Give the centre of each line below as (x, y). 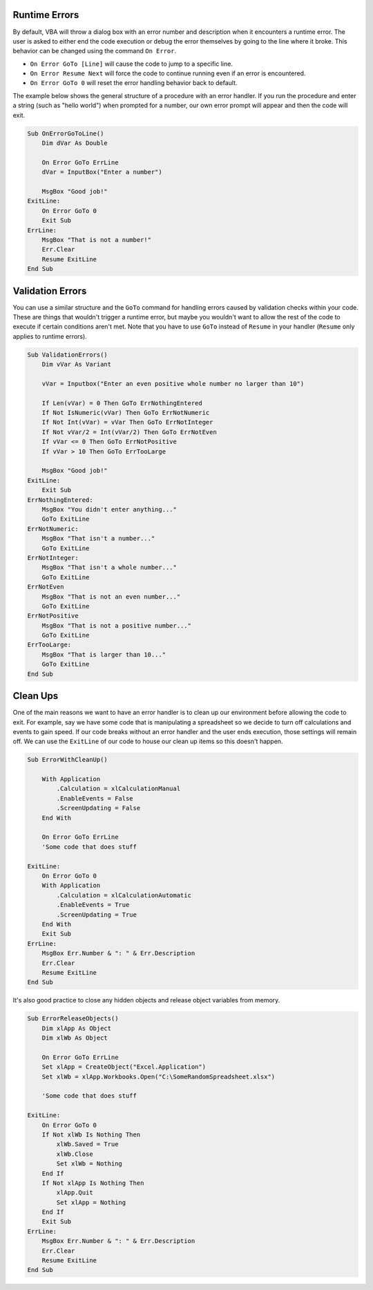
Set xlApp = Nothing (91, 1202)
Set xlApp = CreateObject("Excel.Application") (124, 1067)
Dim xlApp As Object (77, 1028)
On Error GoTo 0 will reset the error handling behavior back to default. (134, 83)
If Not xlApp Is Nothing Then (93, 1183)
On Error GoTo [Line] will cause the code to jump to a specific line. (131, 64)
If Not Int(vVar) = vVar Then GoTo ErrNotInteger (127, 422)
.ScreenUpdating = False (98, 808)
